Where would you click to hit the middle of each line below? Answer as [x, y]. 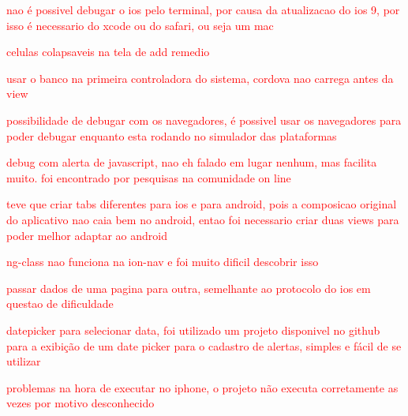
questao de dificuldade [60, 304]
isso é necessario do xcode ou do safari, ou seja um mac [140, 25]
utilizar [24, 361]
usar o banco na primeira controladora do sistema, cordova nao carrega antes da [200, 78]
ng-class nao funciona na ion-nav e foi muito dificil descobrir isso [163, 262]
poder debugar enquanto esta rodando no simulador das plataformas [172, 135]
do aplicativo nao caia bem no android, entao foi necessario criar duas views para [203, 219]
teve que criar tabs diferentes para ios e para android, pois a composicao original [202, 204]
